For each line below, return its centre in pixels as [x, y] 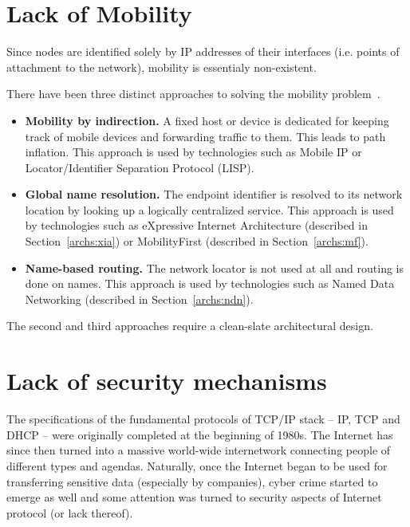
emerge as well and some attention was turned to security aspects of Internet [194, 497]
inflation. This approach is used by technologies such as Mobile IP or [193, 152]
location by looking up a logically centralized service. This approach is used [209, 209]
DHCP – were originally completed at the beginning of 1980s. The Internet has [200, 434]
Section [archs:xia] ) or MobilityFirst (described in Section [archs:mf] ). [197, 241]
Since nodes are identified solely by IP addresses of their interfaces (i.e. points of [203, 51]
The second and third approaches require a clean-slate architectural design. [190, 326]
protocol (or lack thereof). [70, 512]
